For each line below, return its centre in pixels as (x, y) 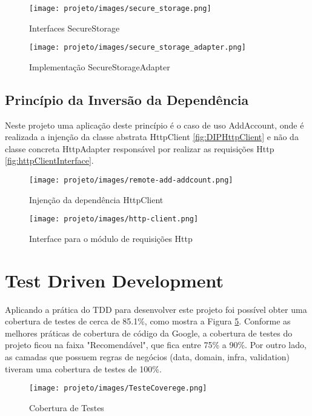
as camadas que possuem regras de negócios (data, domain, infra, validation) (147, 357)
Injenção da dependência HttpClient (96, 199)
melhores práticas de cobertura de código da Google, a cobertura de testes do (149, 333)
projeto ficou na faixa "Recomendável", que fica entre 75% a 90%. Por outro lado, (156, 345)
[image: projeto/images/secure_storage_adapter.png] (138, 48)
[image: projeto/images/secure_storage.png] (120, 8)
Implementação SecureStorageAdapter (100, 66)
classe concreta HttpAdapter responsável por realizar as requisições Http (140, 148)
